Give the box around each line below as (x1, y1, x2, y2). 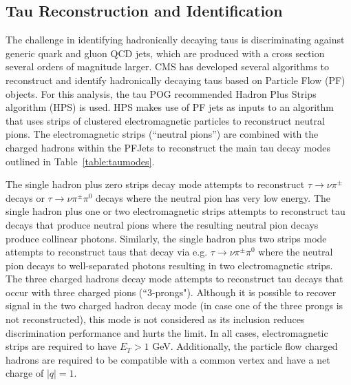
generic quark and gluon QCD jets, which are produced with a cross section (6, 45, 325, 60)
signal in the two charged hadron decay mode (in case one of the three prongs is (6, 298, 343, 313)
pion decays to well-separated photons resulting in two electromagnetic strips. (6, 258, 333, 272)
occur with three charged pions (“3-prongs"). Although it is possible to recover (6, 284, 337, 299)
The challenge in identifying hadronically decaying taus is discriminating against (6, 32, 345, 47)
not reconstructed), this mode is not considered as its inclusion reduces (6, 312, 305, 326)
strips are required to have (6, 339, 117, 353)
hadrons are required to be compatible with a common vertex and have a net (6, 352, 330, 366)
